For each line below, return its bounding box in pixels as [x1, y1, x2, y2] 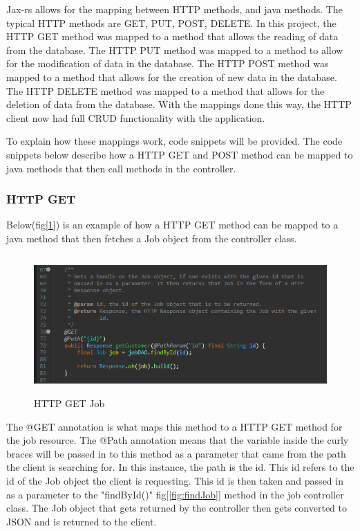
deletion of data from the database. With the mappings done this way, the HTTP [6, 97, 352, 111]
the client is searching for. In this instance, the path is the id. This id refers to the [6, 460, 354, 474]
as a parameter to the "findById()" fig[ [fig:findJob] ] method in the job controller [6, 487, 344, 501]
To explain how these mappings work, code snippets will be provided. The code [6, 134, 343, 148]
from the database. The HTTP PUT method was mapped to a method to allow [6, 42, 343, 57]
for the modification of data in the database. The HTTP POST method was [6, 56, 329, 71]
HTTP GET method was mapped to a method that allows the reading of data [6, 29, 339, 44]
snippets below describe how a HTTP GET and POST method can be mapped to [6, 147, 353, 161]
